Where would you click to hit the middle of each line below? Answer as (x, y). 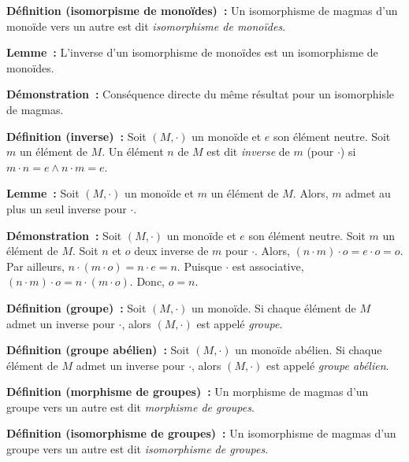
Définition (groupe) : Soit (76, 307)
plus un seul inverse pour (67, 208)
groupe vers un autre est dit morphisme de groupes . (130, 407)
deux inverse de (171, 251)
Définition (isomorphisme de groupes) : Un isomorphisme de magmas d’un (201, 433)
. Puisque (199, 266)
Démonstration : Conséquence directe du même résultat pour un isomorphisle (201, 94)
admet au (368, 193)
